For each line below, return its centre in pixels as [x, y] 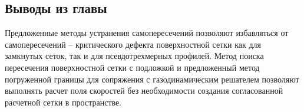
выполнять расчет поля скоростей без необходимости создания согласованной [144, 90]
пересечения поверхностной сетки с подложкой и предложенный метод [132, 67]
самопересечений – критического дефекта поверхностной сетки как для [133, 44]
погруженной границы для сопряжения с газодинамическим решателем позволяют [152, 79]
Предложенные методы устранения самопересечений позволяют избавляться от [147, 33]
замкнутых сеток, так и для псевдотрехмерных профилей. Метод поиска [134, 56]
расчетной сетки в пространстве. [63, 102]
